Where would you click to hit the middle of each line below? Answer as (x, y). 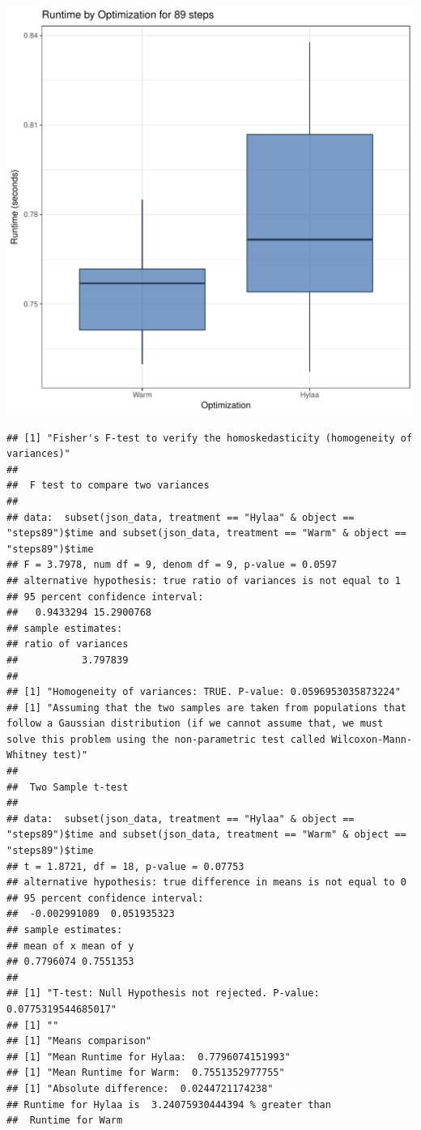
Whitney (27, 755)
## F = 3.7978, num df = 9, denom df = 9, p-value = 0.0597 (172, 565)
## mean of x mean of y (70, 946)
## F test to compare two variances (108, 486)
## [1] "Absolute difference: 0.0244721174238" (140, 1088)
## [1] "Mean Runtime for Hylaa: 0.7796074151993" (149, 1057)
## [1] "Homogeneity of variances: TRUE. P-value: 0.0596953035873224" (204, 692)
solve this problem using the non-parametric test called (166, 739)
